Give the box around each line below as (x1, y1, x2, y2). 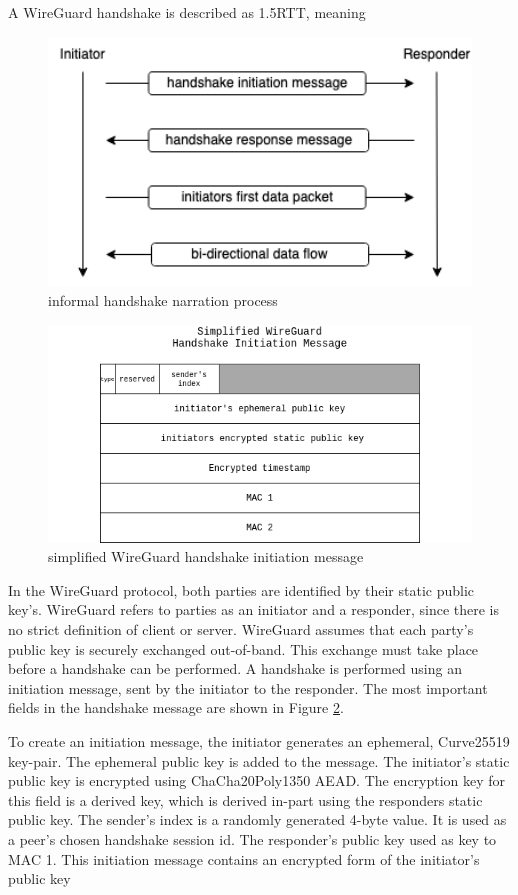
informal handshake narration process (48, 290, 278, 311)
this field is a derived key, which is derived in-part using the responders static (8, 789, 483, 810)
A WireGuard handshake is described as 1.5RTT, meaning (8, 2, 366, 22)
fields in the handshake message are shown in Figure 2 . (8, 697, 344, 718)
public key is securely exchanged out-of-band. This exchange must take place (8, 638, 479, 659)
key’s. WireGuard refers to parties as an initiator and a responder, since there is (8, 599, 499, 620)
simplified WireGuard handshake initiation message (48, 546, 364, 567)
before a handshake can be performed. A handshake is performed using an (8, 658, 462, 679)
